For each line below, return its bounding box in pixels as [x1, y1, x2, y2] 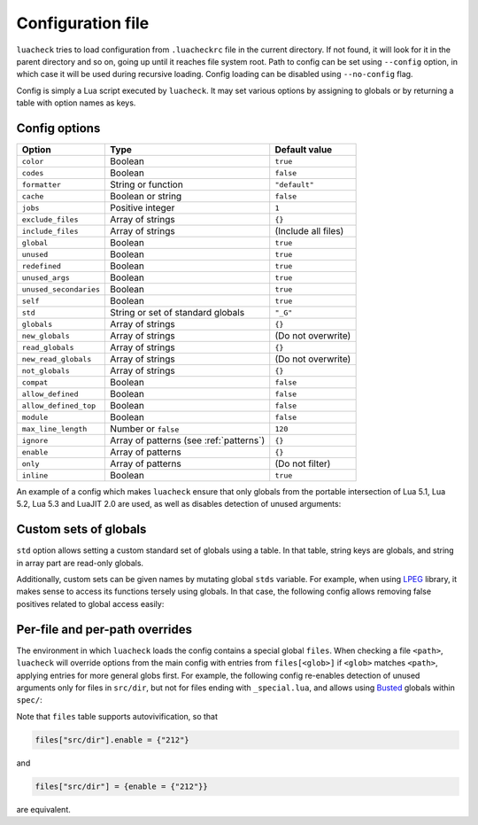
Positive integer [110, 202, 175, 214]
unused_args [21, 273, 70, 283]
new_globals [21, 331, 70, 340]
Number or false [110, 423, 180, 435]
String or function [110, 178, 183, 191]
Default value [274, 144, 333, 156]
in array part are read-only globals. [16, 557, 144, 568]
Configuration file [16, 13, 150, 33]
